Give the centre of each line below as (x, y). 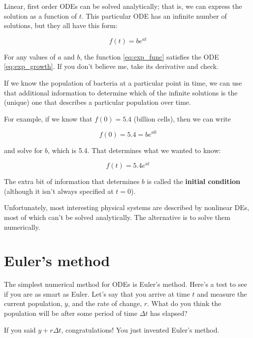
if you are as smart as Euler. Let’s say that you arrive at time (97, 293)
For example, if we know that (48, 118)
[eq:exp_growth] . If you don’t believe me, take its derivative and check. (111, 66)
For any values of (30, 56)
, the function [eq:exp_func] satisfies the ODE (149, 56)
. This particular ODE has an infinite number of (154, 15)
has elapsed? (169, 313)
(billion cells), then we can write (182, 118)
